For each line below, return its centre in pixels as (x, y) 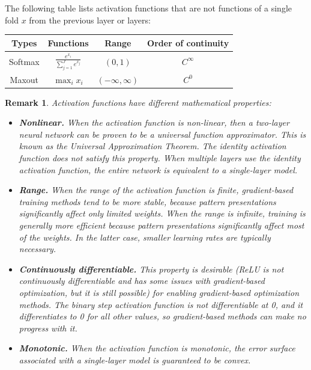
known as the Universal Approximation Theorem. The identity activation (152, 146)
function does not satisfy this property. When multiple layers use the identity (160, 158)
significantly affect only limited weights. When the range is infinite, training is (162, 213)
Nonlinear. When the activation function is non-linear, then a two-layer (154, 122)
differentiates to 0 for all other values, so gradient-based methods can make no (162, 316)
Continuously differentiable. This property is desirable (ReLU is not (151, 269)
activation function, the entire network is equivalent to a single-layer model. (158, 169)
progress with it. (48, 328)
